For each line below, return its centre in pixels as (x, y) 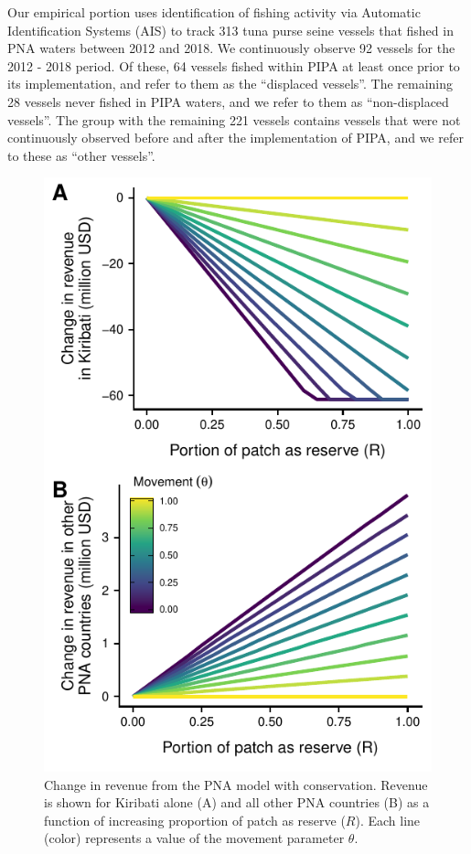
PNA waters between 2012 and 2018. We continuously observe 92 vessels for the (231, 48)
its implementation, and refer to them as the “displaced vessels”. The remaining (230, 84)
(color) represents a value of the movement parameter (194, 838)
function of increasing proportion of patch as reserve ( (195, 820)
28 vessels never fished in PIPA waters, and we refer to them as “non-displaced (228, 101)
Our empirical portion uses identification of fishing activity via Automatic (214, 12)
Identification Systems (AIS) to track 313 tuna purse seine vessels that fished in (230, 30)
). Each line (388, 820)
